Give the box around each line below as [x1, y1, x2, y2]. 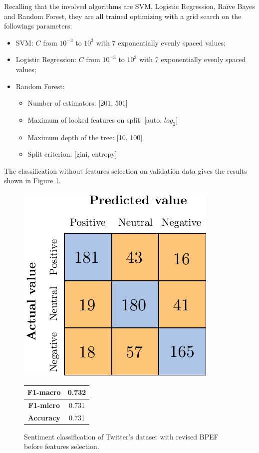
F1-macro [27, 387, 61, 397]
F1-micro [28, 399, 60, 410]
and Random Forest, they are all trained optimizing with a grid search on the [4, 11, 242, 21]
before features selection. [24, 441, 99, 451]
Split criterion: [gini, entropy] [27, 149, 117, 159]
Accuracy [27, 412, 60, 422]
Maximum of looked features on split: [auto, [27, 114, 162, 125]
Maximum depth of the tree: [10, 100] [27, 132, 143, 142]
